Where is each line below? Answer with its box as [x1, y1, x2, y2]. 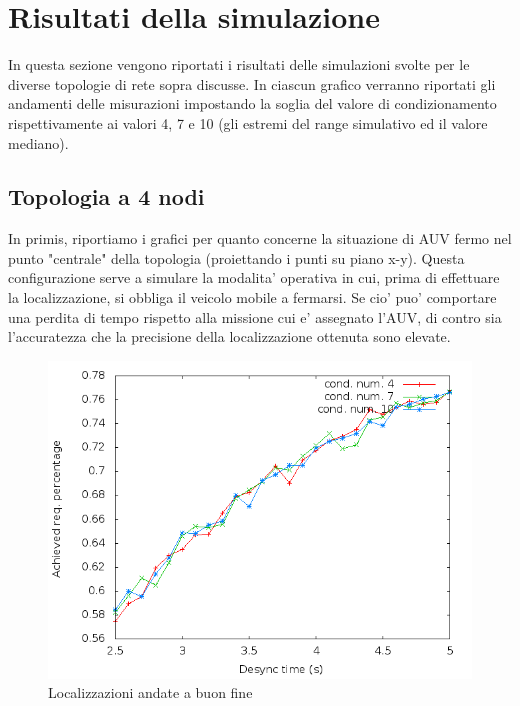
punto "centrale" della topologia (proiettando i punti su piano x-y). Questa [8, 247, 465, 268]
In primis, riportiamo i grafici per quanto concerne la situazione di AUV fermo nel [8, 228, 512, 249]
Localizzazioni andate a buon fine [48, 682, 253, 703]
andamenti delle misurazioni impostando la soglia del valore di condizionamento [8, 93, 497, 114]
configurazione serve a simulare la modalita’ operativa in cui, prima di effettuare [8, 267, 500, 288]
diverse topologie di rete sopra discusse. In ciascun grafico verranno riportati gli [8, 73, 496, 94]
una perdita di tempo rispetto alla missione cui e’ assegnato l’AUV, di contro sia [8, 306, 502, 327]
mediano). [8, 132, 69, 153]
